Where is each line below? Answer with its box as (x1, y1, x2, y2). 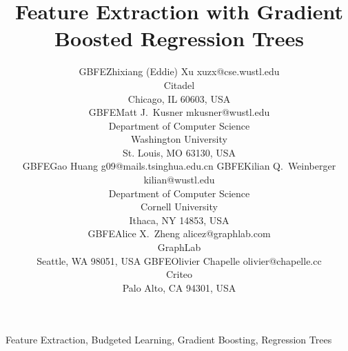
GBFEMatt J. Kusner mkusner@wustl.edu (88, 105, 270, 119)
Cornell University (141, 199, 218, 214)
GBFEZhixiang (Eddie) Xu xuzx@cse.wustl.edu (79, 64, 280, 79)
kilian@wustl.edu (143, 172, 215, 187)
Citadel (163, 77, 195, 92)
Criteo (165, 267, 193, 281)
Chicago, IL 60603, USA (127, 91, 231, 106)
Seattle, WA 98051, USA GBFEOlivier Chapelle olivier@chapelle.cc (37, 253, 322, 268)
